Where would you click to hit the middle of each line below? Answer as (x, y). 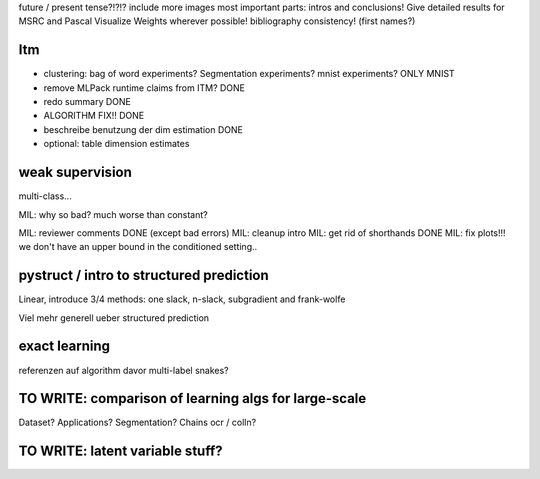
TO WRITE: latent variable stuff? (120, 451)
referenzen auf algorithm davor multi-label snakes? (123, 370)
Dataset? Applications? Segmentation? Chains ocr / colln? (137, 422)
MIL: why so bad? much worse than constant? (113, 214)
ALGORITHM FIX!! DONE (94, 116)
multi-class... (45, 196)
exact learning (64, 346)
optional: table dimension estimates (116, 144)
